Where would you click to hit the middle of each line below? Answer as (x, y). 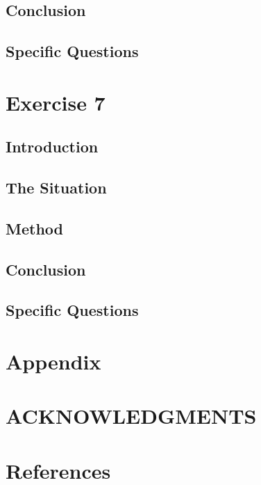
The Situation (56, 188)
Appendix (53, 361)
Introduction (52, 146)
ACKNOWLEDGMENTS (131, 416)
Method (34, 228)
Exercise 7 (56, 102)
